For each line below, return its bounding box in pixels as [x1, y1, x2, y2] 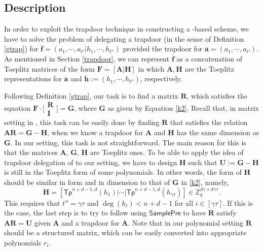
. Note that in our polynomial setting [128, 217, 243, 228]
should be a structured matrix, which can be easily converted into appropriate [4, 227, 247, 238]
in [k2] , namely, [181, 176, 229, 187]
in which [138, 63, 165, 74]
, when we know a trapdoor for [47, 127, 143, 138]
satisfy [216, 207, 237, 218]
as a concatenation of [176, 53, 243, 64]
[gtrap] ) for [4, 43, 39, 54]
